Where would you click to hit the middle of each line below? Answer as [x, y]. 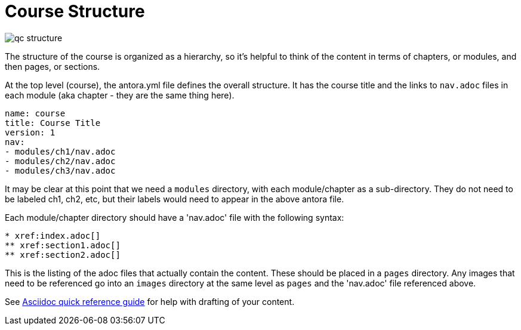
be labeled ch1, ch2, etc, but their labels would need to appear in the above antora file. [175, 199]
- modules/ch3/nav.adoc [60, 170]
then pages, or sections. [53, 66]
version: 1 [30, 132]
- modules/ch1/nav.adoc [60, 151]
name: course [35, 113]
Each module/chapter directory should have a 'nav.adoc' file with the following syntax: [175, 217]
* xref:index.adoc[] [53, 235]
